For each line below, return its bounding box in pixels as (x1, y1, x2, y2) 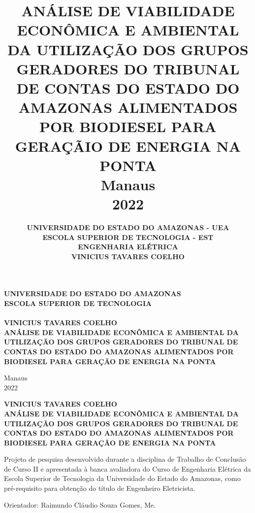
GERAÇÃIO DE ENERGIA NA (15, 136, 241, 156)
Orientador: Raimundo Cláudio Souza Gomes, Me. (4, 499, 156, 510)
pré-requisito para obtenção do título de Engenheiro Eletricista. (4, 483, 195, 493)
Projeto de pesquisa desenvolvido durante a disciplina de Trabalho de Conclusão (4, 454, 246, 464)
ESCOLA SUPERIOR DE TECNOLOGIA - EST (42, 232, 214, 242)
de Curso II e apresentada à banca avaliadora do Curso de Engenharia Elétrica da (4, 463, 251, 474)
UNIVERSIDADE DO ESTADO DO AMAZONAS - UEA (27, 222, 229, 232)
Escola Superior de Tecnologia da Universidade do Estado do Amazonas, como (4, 473, 241, 483)
